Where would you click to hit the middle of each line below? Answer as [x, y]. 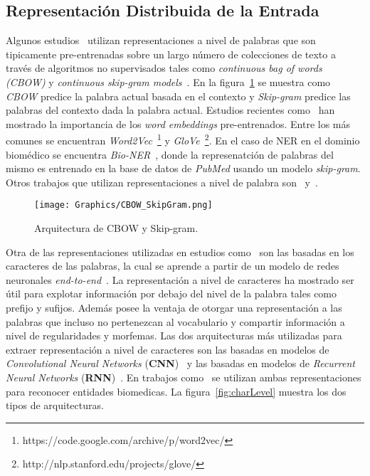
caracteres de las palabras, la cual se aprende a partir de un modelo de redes [173, 266]
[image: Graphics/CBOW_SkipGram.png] [123, 205]
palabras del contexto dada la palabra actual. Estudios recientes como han [170, 110]
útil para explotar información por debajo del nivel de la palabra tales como [171, 293]
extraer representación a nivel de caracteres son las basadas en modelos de [168, 349]
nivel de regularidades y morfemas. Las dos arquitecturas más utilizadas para [174, 335]
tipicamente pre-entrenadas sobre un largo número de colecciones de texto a [171, 54]
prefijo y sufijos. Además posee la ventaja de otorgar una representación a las [174, 308]
